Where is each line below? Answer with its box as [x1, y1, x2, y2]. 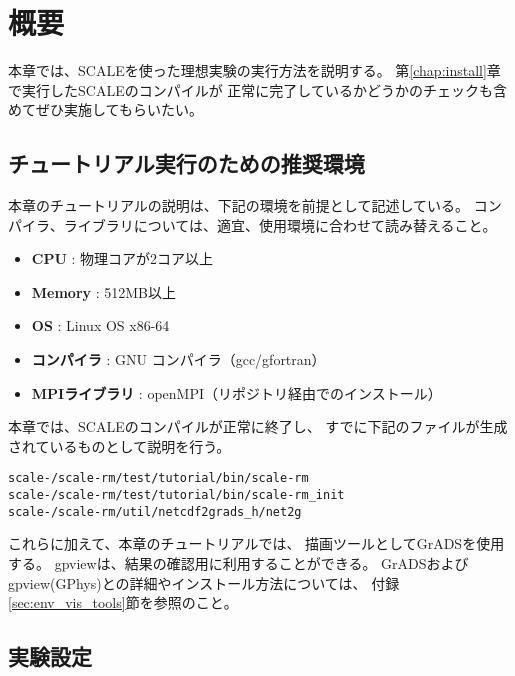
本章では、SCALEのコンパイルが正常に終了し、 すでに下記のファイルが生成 [8, 416, 508, 437]
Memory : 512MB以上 [31, 281, 177, 302]
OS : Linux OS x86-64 [31, 315, 170, 336]
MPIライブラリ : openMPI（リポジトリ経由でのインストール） [31, 382, 442, 403]
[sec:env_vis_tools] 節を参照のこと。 [8, 592, 238, 613]
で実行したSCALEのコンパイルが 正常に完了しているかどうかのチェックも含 [8, 79, 507, 100]
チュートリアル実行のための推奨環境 [8, 148, 365, 179]
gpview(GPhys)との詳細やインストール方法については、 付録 [8, 572, 400, 593]
